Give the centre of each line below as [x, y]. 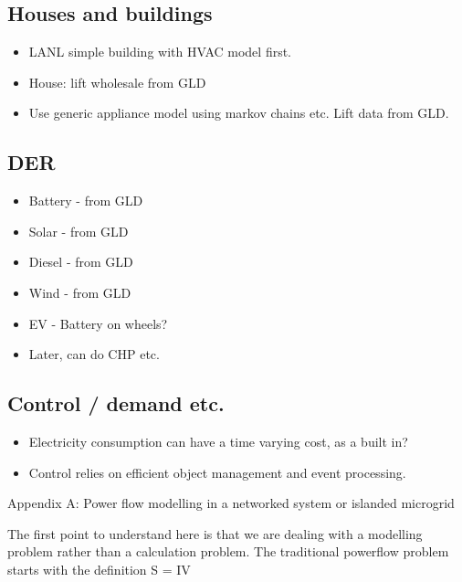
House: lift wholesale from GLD [117, 82]
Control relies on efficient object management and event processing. [217, 472]
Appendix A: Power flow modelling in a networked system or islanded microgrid [231, 503]
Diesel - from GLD [81, 262]
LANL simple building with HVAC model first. [160, 52]
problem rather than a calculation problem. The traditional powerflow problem [228, 551]
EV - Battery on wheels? [98, 323]
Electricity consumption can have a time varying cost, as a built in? [218, 441]
